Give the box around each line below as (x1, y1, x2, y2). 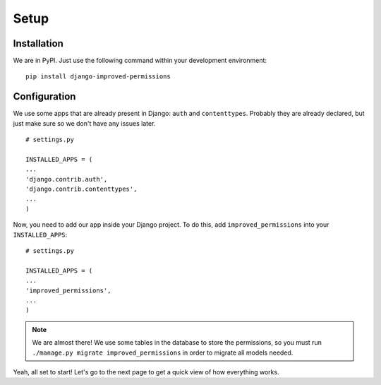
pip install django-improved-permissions (25, 73, 171, 81)
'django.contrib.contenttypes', (25, 185, 138, 194)
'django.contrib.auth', (25, 175, 108, 183)
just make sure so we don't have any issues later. (13, 119, 156, 127)
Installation (13, 37, 64, 49)
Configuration (13, 90, 76, 102)
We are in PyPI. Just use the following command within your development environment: (13, 57, 267, 65)
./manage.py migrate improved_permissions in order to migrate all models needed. (32, 348, 294, 357)
